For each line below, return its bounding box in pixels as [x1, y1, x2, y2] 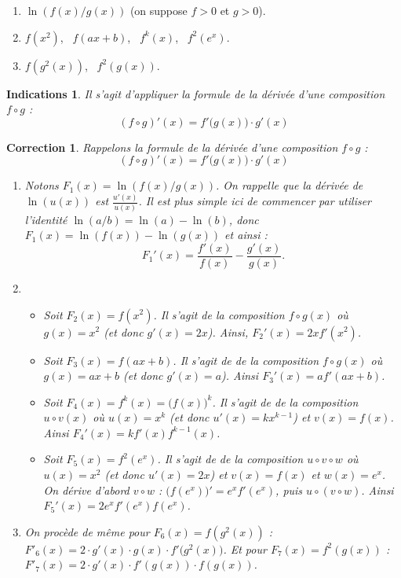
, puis [275, 481, 303, 498]
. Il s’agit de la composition [153, 306, 285, 322]
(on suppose [129, 2, 188, 18]
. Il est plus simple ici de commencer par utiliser [138, 193, 371, 209]
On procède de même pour [24, 523, 150, 539]
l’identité [24, 211, 67, 227]
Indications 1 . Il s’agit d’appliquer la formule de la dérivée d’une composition [6, 85, 385, 101]
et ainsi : [224, 226, 268, 243]
